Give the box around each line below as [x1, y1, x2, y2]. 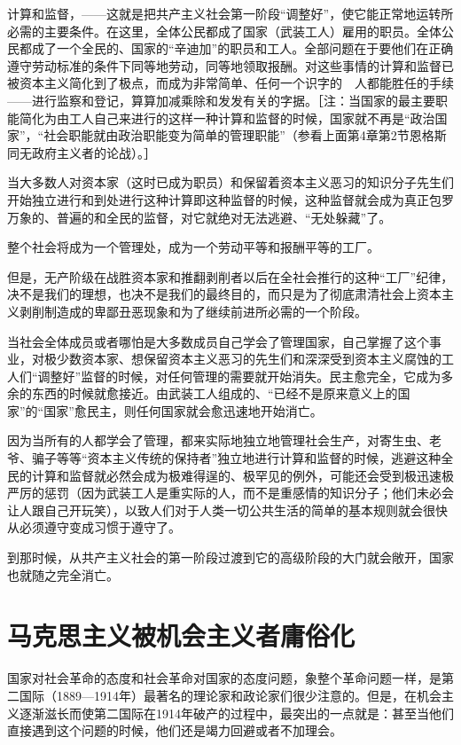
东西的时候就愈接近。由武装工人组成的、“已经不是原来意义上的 [31, 384, 398, 403]
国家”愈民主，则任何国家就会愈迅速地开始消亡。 [43, 401, 323, 420]
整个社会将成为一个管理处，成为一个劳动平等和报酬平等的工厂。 [7, 238, 379, 256]
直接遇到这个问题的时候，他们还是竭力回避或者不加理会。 [7, 721, 342, 740]
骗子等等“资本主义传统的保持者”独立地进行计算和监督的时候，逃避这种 [31, 449, 441, 467]
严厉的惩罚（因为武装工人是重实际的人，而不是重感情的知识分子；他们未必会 [7, 483, 454, 502]
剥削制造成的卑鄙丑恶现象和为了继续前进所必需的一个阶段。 [19, 302, 367, 320]
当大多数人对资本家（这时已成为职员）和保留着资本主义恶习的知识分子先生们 [7, 173, 454, 192]
